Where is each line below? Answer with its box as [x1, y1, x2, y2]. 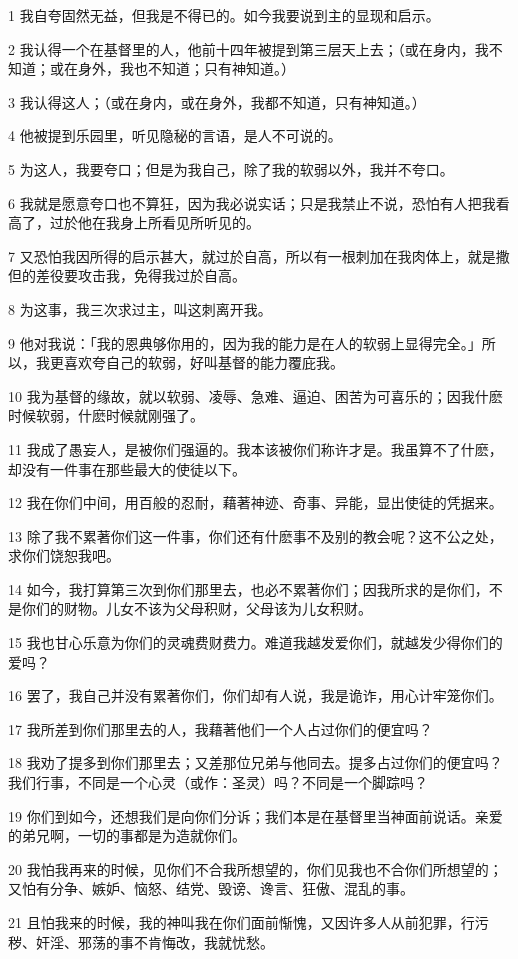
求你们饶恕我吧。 [8, 545, 120, 566]
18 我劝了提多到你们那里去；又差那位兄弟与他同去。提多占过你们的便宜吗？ [8, 752, 503, 773]
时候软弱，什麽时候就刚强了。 [8, 405, 204, 426]
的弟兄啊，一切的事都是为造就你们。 [8, 825, 246, 846]
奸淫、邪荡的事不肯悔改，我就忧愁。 [35, 931, 274, 952]
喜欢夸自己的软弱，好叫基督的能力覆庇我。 [63, 352, 344, 373]
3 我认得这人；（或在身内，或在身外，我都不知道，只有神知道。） [8, 91, 426, 112]
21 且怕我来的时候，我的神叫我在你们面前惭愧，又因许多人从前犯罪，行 [8, 912, 475, 932]
